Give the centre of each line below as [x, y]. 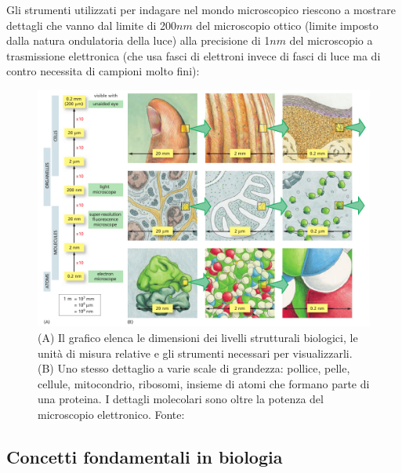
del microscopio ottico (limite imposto [287, 25]
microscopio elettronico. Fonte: [111, 414]
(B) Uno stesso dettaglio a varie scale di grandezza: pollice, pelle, [194, 368]
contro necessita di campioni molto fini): [103, 71]
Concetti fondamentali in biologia [145, 456]
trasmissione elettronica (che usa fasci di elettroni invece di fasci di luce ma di [194, 55]
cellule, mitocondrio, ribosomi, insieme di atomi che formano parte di [204, 383]
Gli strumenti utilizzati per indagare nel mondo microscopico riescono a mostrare [201, 9]
